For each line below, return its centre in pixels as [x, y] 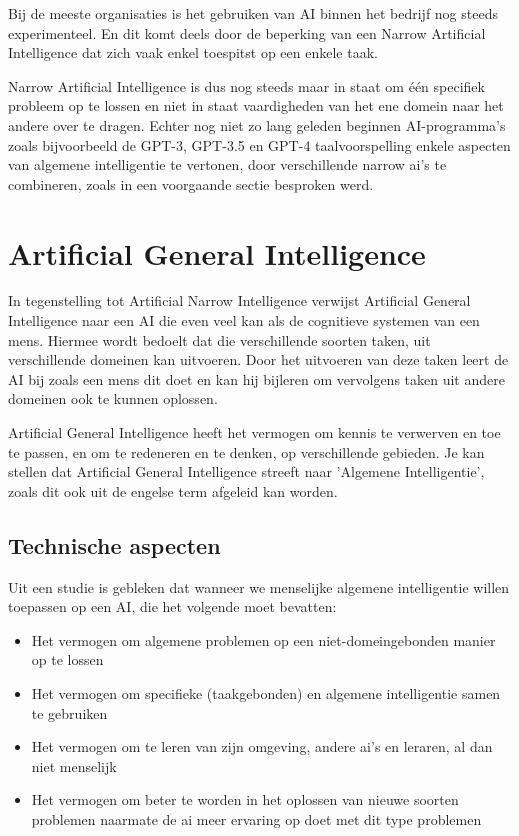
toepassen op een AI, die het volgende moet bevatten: [172, 606]
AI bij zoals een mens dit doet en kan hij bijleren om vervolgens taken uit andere [256, 378]
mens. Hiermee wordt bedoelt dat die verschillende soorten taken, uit [219, 339]
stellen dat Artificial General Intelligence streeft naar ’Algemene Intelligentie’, [246, 471]
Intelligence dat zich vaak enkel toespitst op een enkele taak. [193, 52]
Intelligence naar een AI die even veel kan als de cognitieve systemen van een [244, 320]
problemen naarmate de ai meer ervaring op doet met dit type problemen [256, 818]
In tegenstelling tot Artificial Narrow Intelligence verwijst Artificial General [239, 300]
